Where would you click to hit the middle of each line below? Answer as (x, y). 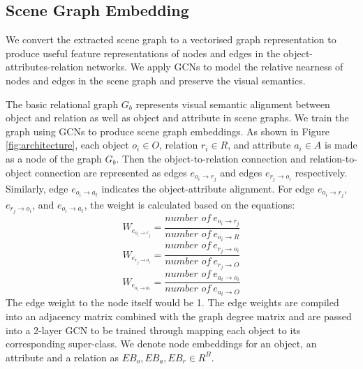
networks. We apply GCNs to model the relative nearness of (215, 67)
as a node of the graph (54, 158)
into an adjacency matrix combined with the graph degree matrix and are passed (179, 316)
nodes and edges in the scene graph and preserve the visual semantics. (156, 80)
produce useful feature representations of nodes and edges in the (143, 53)
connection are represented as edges (111, 172)
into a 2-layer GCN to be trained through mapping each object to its (153, 330)
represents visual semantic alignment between (233, 104)
